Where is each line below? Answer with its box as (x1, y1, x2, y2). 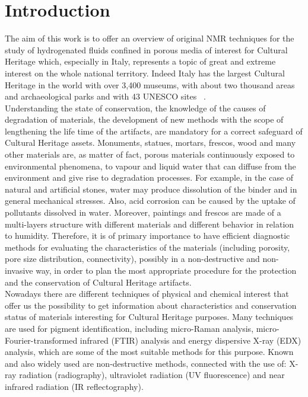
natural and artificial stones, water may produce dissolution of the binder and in (5, 183, 297, 195)
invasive (5, 264, 33, 276)
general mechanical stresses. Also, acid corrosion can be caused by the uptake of (5, 194, 296, 207)
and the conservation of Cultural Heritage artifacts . (5, 276, 192, 288)
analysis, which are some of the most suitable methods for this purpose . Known (5, 345, 294, 358)
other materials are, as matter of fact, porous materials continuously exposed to (5, 148, 295, 161)
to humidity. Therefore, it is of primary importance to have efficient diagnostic (5, 229, 290, 242)
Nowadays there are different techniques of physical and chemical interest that (5, 287, 289, 300)
